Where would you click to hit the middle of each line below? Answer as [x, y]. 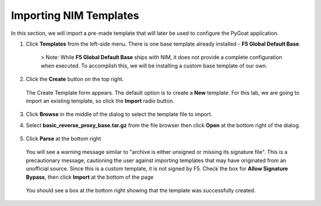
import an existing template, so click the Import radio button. [100, 101]
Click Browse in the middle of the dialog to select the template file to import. [119, 114]
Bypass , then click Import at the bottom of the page [90, 177]
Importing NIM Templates [75, 15]
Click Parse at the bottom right [63, 139]
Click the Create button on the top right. [75, 79]
